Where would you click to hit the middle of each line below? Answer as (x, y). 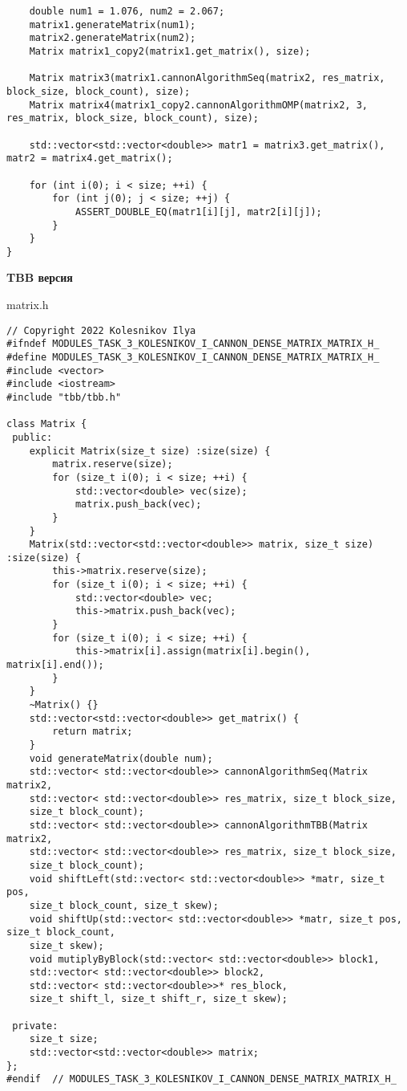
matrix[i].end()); (55, 665)
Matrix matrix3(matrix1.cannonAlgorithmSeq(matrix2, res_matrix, (207, 78)
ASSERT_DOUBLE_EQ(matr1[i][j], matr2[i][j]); (198, 212)
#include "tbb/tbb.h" (64, 397)
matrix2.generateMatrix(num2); (113, 38)
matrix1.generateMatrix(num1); (113, 24)
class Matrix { (47, 424)
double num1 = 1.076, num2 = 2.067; (127, 11)
